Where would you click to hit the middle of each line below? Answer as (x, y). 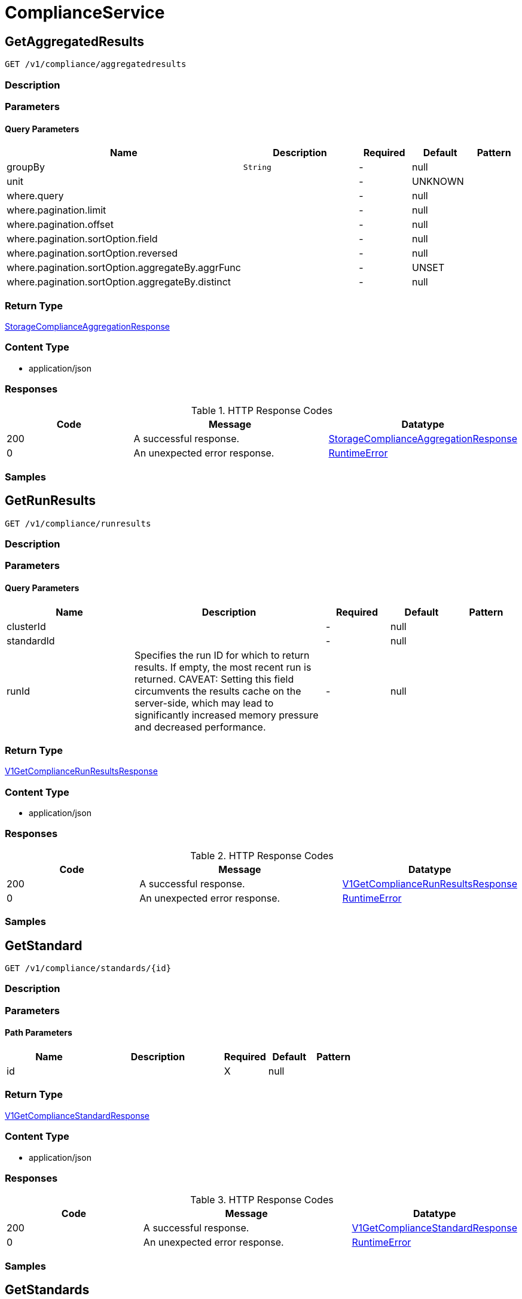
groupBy (26, 167)
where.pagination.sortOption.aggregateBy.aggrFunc (124, 268)
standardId (31, 641)
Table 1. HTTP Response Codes (262, 411)
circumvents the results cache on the (218, 691)
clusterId (26, 626)
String (257, 167)
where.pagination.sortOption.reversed (92, 253)
